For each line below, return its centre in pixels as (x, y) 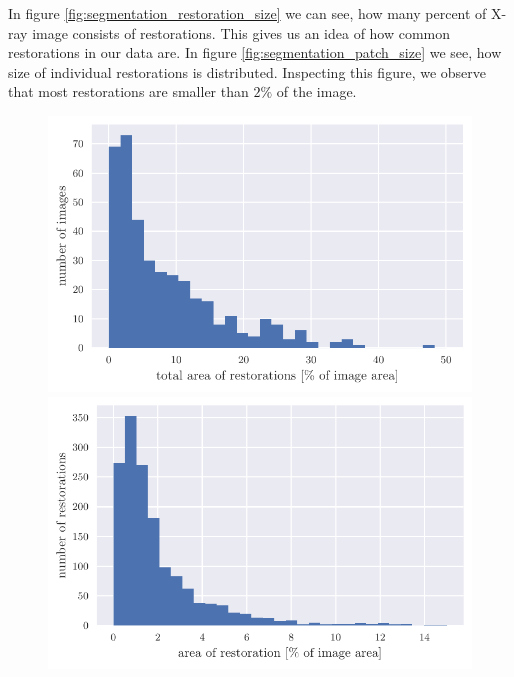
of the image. (316, 91)
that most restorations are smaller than (128, 91)
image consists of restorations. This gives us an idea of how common (241, 32)
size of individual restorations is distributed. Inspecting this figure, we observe (247, 71)
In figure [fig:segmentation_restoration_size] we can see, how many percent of (247, 13)
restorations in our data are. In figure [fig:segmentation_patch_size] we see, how (255, 52)
